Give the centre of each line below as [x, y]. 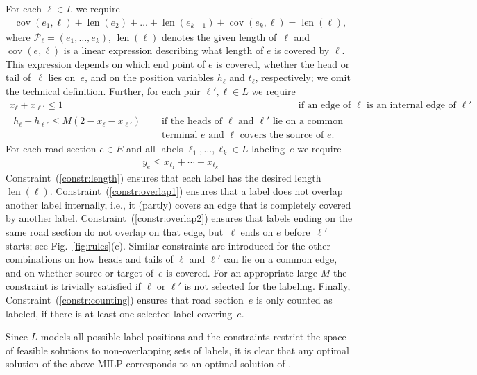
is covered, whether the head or [283, 63]
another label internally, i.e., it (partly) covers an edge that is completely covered [178, 204]
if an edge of [325, 105]
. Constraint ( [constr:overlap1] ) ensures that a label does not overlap [196, 191]
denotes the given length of [219, 36]
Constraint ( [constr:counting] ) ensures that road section [125, 299]
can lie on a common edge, [281, 259]
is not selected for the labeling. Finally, [267, 286]
